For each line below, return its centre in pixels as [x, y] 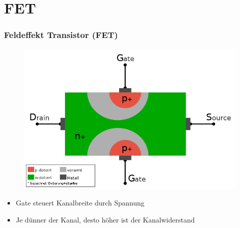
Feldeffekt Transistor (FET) [61, 35]
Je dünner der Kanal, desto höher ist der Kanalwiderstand [105, 219]
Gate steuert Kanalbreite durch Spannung [80, 203]
